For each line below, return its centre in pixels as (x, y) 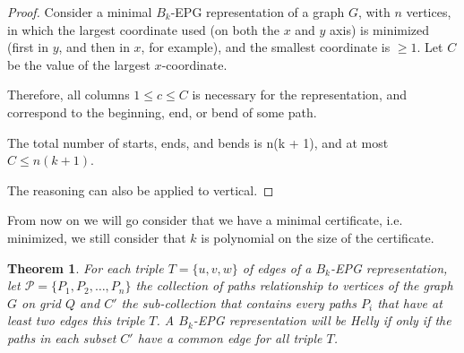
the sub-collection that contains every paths (239, 302)
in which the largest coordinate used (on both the (143, 29)
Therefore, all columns (69, 95)
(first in (28, 47)
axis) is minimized (380, 29)
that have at (410, 302)
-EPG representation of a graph (258, 12)
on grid (41, 302)
